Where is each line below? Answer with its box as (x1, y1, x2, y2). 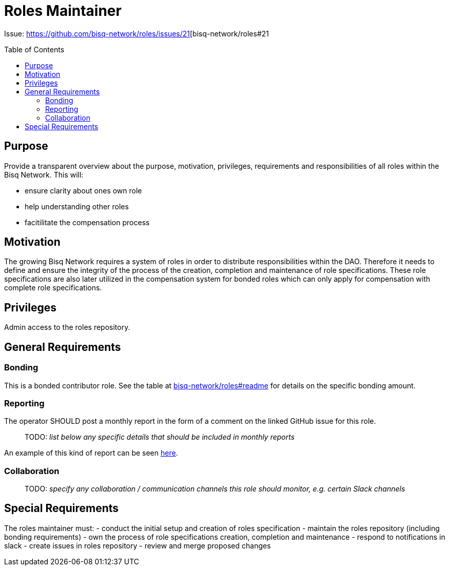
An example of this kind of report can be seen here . (4, 448, 178, 458)
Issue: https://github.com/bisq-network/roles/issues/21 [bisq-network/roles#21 (4, 29, 269, 38)
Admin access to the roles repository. (4, 323, 130, 332)
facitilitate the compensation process (25, 218, 150, 227)
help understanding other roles (25, 202, 129, 211)
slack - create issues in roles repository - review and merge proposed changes (4, 541, 271, 550)
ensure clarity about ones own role (25, 186, 142, 195)
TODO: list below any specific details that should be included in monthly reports (25, 433, 295, 442)
